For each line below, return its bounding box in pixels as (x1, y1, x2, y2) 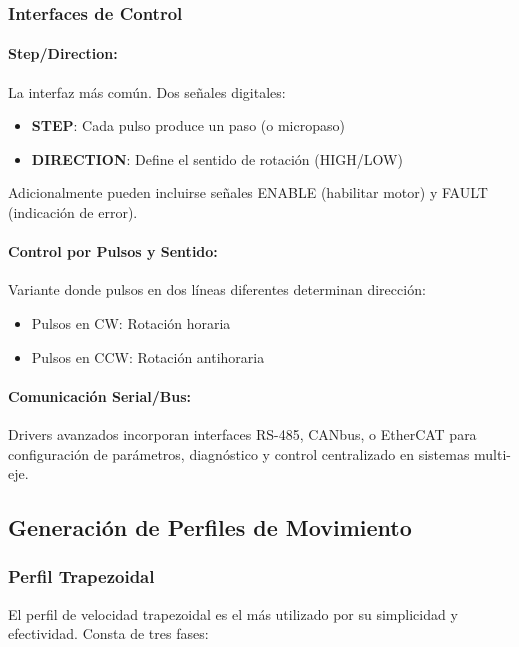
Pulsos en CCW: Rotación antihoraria (31, 346, 265, 367)
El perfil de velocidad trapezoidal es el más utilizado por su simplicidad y (8, 603, 458, 624)
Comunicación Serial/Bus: (8, 385, 191, 406)
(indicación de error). (8, 202, 138, 223)
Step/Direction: (8, 43, 118, 64)
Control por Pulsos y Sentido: (8, 241, 218, 262)
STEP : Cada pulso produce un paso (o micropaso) (31, 115, 345, 136)
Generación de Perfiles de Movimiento (8, 512, 412, 543)
